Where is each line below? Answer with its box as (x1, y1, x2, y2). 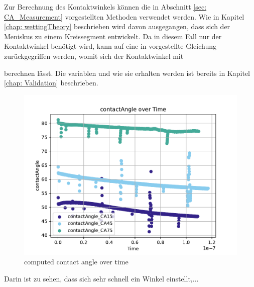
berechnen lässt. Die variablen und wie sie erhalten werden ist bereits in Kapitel (4, 67, 250, 78)
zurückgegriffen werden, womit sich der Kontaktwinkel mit (4, 50, 184, 61)
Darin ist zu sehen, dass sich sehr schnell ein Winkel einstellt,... (4, 273, 199, 283)
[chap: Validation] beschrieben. (4, 77, 98, 88)
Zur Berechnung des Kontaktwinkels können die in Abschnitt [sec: (4, 2, 207, 12)
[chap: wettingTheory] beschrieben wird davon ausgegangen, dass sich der (4, 21, 230, 32)
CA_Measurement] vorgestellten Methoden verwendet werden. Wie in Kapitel (4, 11, 244, 22)
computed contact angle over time (24, 256, 129, 267)
